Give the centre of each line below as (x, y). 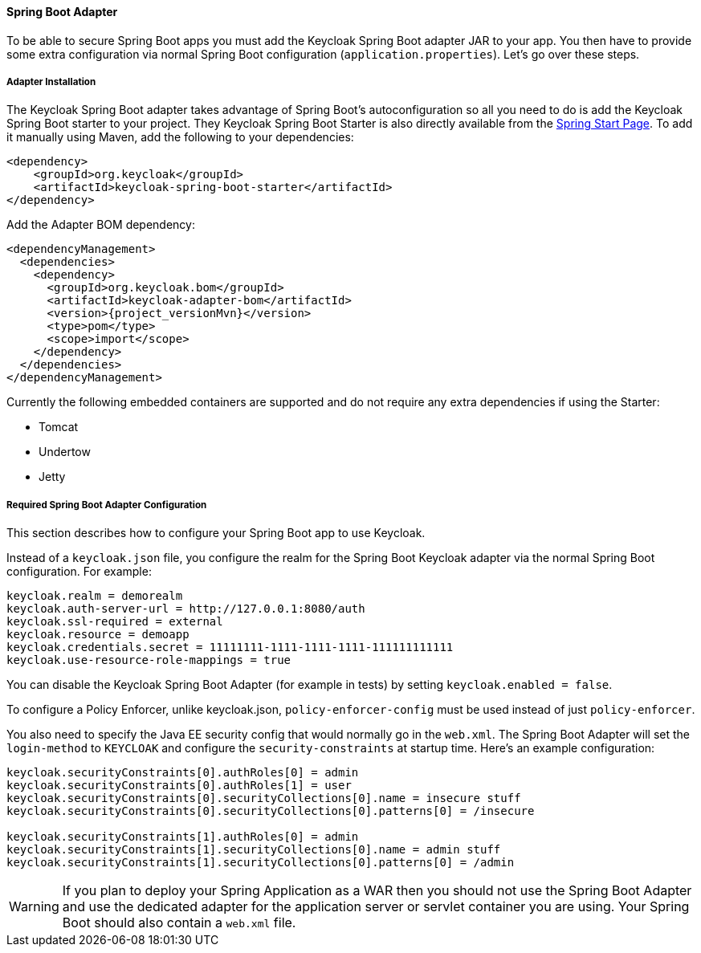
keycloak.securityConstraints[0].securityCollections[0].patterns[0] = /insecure (271, 811)
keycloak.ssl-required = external (115, 622)
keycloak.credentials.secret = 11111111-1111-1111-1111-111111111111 (230, 648)
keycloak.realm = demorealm (95, 596)
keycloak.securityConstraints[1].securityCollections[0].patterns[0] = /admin (261, 863)
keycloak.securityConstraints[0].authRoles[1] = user (179, 786)
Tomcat (59, 427)
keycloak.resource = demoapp (98, 635)
